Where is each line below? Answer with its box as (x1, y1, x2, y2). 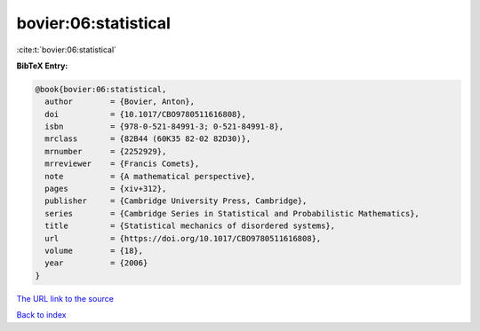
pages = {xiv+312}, (44, 184, 167, 194)
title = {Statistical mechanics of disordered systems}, (44, 221, 336, 231)
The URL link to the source (16, 293, 115, 303)
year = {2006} (44, 258, 148, 268)
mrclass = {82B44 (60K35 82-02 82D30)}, (44, 134, 252, 144)
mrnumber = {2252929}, (44, 146, 167, 156)
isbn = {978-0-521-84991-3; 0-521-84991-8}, (44, 122, 284, 132)
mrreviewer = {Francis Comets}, (44, 159, 200, 169)
